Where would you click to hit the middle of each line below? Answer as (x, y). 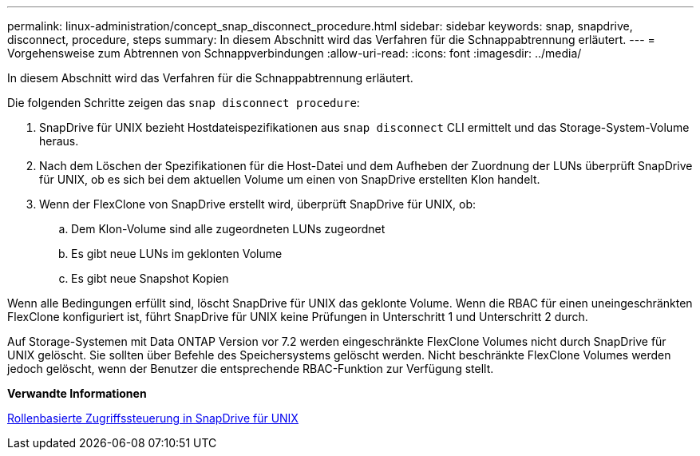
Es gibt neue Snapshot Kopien (150, 278)
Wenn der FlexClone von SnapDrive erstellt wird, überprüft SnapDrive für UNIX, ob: (258, 204)
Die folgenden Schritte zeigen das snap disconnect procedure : (184, 103)
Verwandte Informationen (77, 393)
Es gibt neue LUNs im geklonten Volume (177, 254)
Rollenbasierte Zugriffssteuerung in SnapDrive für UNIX (153, 418)
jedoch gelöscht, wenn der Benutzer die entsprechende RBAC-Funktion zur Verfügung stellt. (251, 369)
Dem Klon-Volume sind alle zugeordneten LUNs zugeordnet (228, 229)
